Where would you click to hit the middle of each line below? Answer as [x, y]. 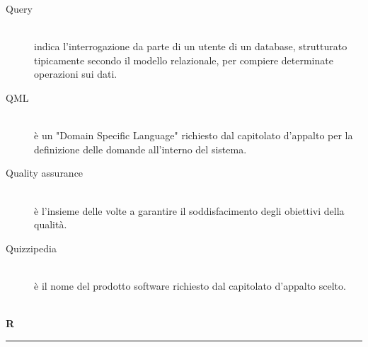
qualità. [51, 224]
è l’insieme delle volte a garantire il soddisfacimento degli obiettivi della [189, 210]
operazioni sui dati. [76, 74]
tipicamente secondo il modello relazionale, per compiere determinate [184, 60]
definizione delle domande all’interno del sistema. [140, 149]
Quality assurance [45, 173]
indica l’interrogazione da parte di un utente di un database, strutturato [191, 46]
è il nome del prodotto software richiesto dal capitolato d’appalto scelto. [190, 285]
